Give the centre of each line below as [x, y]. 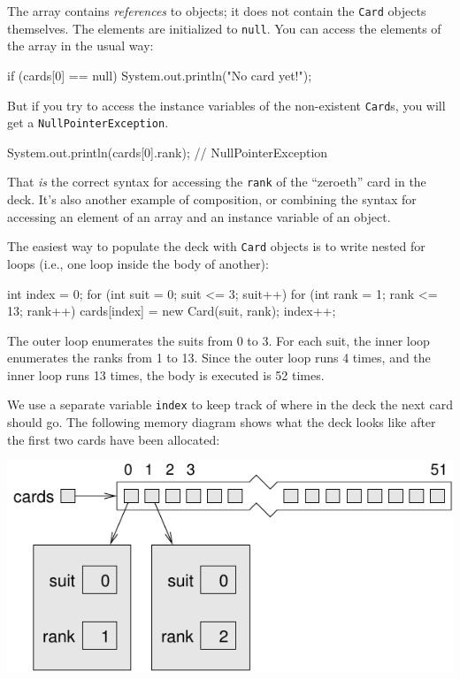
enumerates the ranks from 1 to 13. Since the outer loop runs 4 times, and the [219, 358]
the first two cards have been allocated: [114, 439]
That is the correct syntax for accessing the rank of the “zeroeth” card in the [217, 182]
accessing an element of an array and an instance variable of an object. [199, 216]
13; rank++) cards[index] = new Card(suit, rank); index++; [172, 311]
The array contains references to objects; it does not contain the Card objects [217, 11]
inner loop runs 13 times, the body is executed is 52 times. [166, 374]
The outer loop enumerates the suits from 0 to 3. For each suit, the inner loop [218, 340]
